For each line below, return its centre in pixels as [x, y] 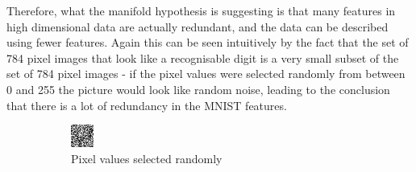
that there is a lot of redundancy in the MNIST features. [147, 105]
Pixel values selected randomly [147, 158]
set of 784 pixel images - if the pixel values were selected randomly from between [206, 74]
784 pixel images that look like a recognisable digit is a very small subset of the [203, 57]
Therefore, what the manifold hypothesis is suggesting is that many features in [201, 10]
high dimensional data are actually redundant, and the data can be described [198, 26]
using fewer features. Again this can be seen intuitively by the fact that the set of [208, 42]
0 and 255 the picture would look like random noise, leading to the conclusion [198, 89]
